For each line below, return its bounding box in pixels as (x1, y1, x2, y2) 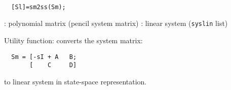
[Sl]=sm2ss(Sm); (11, 3, 66, 11)
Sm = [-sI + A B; (11, 53, 77, 61)
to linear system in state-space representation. (4, 76, 147, 86)
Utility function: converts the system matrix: (4, 35, 143, 45)
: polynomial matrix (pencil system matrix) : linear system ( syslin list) (4, 18, 228, 28)
